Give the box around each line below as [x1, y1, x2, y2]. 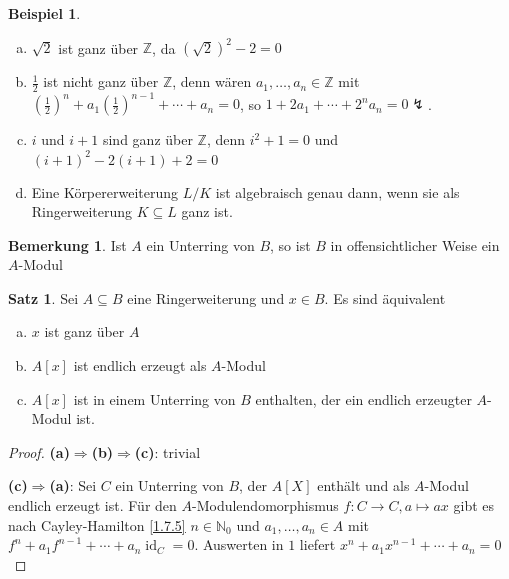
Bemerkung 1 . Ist [8, 234, 127, 255]
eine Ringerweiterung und [127, 287, 285, 308]
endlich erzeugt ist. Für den [8, 495, 177, 516]
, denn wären [172, 71, 252, 92]
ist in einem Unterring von [73, 388, 236, 409]
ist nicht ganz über [43, 71, 159, 92]
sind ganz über [102, 129, 193, 150]
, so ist [270, 234, 311, 255]
